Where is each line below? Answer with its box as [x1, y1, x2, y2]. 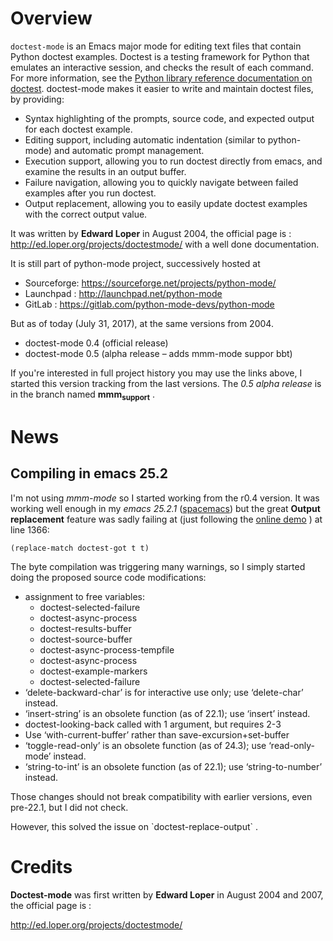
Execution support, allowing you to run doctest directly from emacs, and [24, 155, 323, 167]
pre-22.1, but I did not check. [10, 801, 129, 813]
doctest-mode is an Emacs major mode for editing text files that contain [10, 40, 302, 52]
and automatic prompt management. [54, 144, 205, 156]
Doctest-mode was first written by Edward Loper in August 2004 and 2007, [10, 888, 324, 901]
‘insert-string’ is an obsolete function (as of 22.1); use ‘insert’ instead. [24, 707, 311, 719]
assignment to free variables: [24, 590, 146, 602]
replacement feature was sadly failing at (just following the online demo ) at [10, 513, 323, 525]
